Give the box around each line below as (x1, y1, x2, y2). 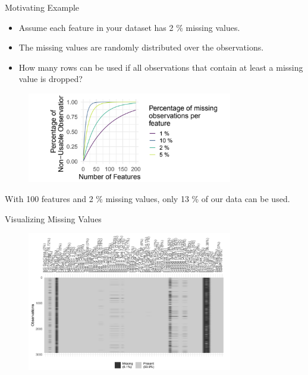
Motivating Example (5, 1, 80, 13)
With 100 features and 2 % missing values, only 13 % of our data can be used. (5, 192, 290, 204)
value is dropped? (18, 73, 83, 85)
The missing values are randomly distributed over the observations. (18, 41, 264, 53)
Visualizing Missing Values (5, 212, 102, 225)
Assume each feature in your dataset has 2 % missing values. (18, 21, 240, 33)
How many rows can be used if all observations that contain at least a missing (18, 61, 303, 73)
